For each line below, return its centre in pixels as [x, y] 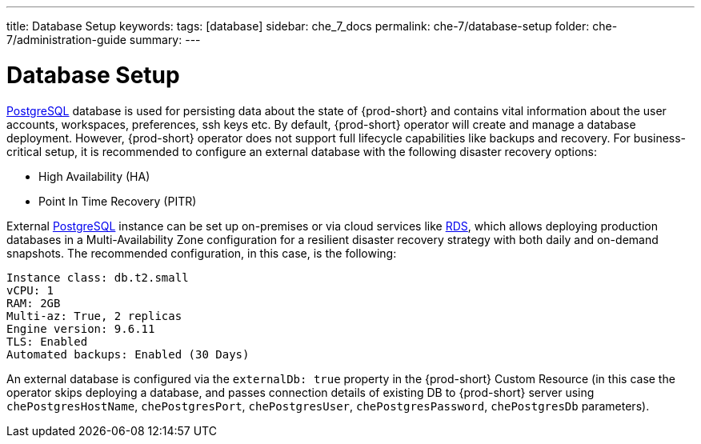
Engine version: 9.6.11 [81, 328]
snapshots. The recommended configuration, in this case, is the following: [202, 253]
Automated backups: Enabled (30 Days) [128, 354]
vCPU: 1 [30, 290]
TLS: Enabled [47, 341]
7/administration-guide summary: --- [104, 40]
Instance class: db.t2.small [98, 277]
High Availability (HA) [94, 176]
